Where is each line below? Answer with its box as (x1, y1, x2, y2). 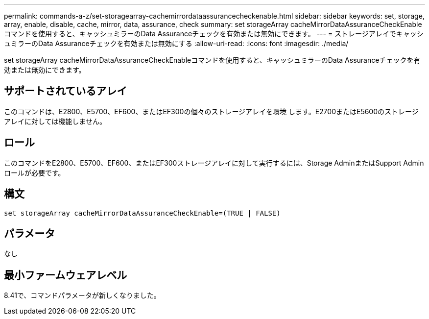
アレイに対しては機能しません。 (4, 117, 106, 125)
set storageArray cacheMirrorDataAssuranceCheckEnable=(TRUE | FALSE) (4, 209, 281, 217)
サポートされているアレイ (4, 85, 127, 98)
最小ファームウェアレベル (4, 269, 127, 281)
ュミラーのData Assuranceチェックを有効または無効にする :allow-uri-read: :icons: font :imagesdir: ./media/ (4, 39, 349, 48)
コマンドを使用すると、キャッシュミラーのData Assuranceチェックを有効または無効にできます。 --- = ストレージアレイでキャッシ (4, 29, 424, 38)
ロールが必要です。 (4, 168, 65, 177)
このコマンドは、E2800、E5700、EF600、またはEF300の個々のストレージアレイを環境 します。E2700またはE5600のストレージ (4, 107, 419, 116)
